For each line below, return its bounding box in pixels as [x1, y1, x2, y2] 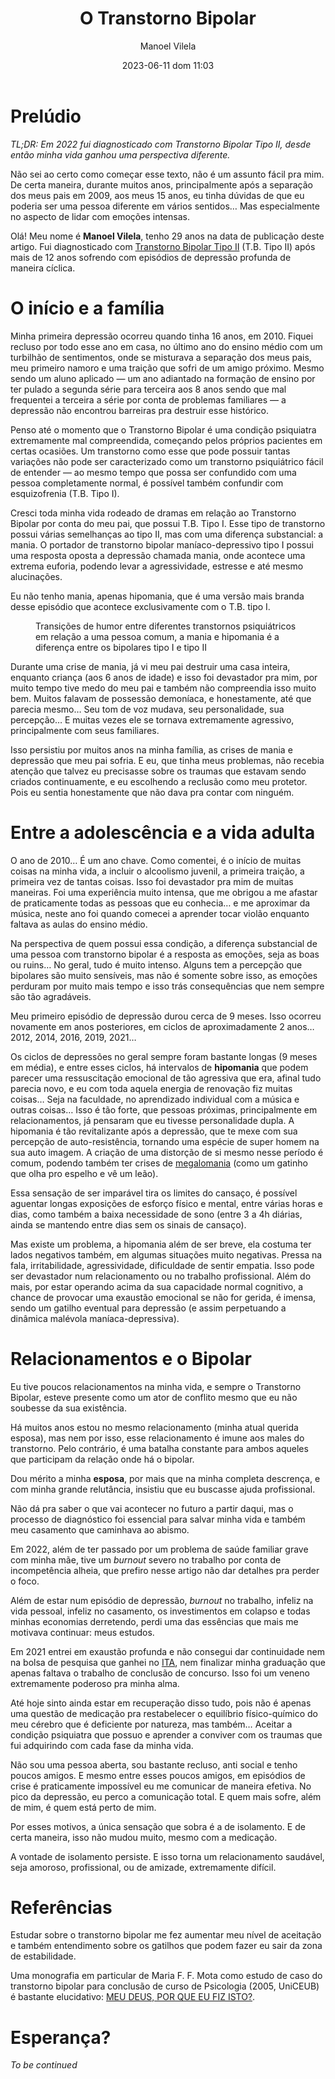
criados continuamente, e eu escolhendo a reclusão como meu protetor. [10, 775, 308, 787]
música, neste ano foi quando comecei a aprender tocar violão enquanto [10, 907, 310, 919]
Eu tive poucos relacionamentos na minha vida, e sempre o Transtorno [10, 1380, 302, 1392]
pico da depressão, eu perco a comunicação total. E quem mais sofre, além [10, 1790, 322, 1802]
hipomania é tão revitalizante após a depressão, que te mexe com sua [10, 1125, 298, 1137]
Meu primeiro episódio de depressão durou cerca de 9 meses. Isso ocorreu [10, 1010, 322, 1022]
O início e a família [10, 297, 165, 319]
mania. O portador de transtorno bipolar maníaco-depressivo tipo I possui [10, 538, 314, 551]
